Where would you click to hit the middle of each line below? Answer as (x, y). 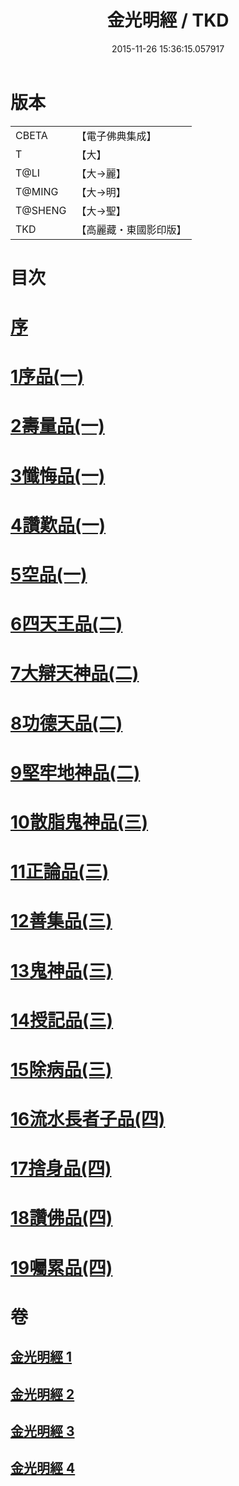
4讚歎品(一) (58, 525)
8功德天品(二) (66, 723)
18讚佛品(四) (61, 1218)
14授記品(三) (62, 1020)
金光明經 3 (42, 1431)
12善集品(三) (61, 921)
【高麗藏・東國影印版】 (131, 229)
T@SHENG (41, 210)
